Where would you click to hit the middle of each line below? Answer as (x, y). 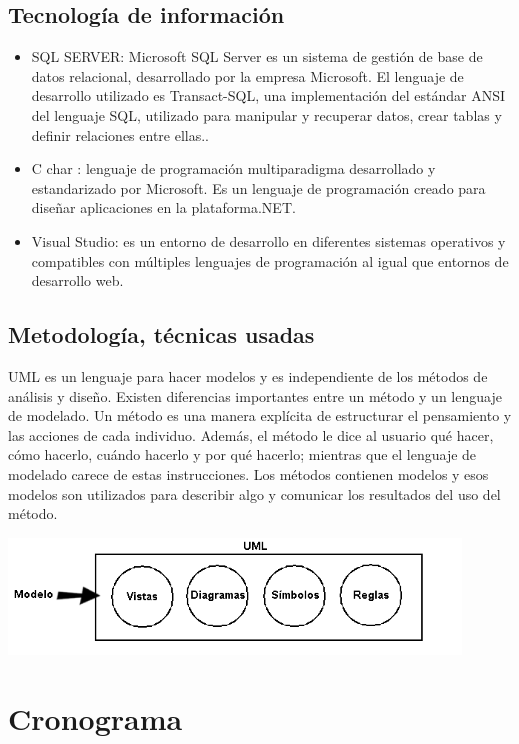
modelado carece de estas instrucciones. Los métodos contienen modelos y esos (248, 473)
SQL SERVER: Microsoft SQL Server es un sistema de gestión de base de (257, 56)
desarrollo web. (77, 280)
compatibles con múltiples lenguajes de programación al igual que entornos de (270, 260)
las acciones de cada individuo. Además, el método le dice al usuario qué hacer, (251, 434)
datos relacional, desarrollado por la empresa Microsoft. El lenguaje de (247, 75)
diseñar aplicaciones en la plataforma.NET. (163, 207)
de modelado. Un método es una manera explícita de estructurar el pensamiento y (260, 415)
